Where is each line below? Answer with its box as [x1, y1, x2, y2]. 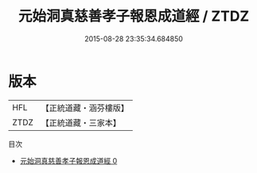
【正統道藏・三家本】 [41, 117, 122, 128]
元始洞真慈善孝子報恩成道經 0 [19, 156, 118, 165]
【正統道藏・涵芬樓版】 [41, 102, 130, 113]
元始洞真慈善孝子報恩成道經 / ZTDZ [18, 7, 250, 25]
